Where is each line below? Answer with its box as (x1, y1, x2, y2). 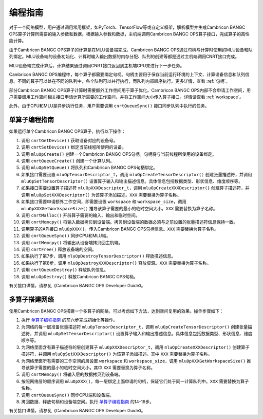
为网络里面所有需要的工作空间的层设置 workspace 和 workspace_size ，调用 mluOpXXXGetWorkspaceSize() (21, 358, 246, 364)
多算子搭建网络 (9, 295, 54, 304)
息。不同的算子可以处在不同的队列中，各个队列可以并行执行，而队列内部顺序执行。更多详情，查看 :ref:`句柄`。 (9, 78, 230, 84)
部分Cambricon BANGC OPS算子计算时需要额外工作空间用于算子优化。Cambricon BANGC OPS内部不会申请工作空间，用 (9, 87, 251, 93)
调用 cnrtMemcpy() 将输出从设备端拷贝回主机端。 (21, 239, 123, 245)
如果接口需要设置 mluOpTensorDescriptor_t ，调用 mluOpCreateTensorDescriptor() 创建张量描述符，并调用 (21, 171, 253, 177)
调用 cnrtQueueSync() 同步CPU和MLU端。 (21, 233, 111, 238)
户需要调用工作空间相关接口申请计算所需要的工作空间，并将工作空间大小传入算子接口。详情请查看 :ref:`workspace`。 (9, 94, 244, 100)
